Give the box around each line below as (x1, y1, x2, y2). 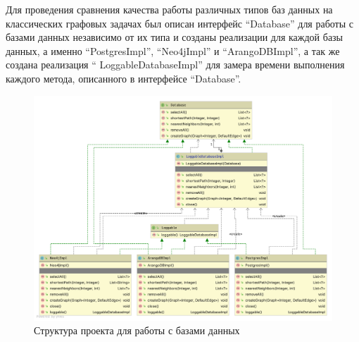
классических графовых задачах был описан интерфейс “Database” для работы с (6, 16, 354, 30)
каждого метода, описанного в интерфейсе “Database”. (6, 71, 241, 85)
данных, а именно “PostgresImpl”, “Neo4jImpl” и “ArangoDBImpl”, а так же (6, 43, 340, 58)
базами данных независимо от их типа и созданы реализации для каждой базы (6, 30, 344, 44)
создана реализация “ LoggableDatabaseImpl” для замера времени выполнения (6, 57, 345, 72)
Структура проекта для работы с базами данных (34, 323, 240, 338)
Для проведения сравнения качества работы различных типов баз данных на (6, 2, 333, 16)
